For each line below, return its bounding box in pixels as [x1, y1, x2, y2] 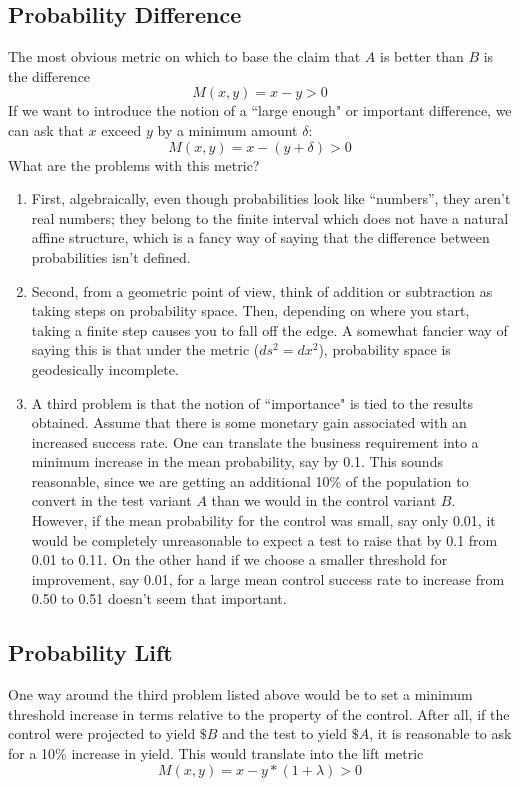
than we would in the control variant [211, 490, 437, 511]
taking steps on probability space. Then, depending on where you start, [31, 300, 470, 321]
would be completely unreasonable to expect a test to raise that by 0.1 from [31, 529, 498, 550]
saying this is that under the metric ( [31, 339, 260, 360]
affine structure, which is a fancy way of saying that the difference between [31, 227, 490, 248]
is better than [380, 46, 464, 67]
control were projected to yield [8, 723, 196, 744]
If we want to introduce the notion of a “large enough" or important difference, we [8, 100, 512, 121]
